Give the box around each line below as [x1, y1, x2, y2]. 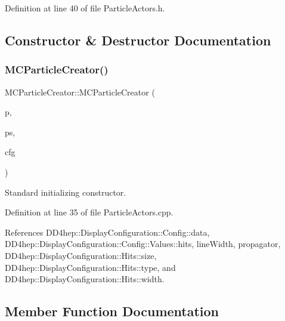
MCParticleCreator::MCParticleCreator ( [5, 85, 155, 98]
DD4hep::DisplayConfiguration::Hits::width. [5, 273, 165, 285]
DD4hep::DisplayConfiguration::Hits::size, [5, 249, 157, 261]
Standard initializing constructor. [5, 186, 126, 198]
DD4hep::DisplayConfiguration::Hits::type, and [5, 261, 176, 273]
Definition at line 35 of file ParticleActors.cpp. [5, 206, 174, 218]
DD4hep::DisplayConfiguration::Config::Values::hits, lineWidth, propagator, [5, 237, 281, 250]
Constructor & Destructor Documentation [5, 30, 271, 49]
